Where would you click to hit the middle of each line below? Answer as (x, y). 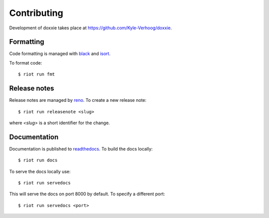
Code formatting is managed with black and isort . (60, 54)
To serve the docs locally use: (40, 171)
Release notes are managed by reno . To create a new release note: (78, 100)
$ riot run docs (38, 160)
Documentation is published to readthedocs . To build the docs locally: (81, 148)
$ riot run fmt (37, 74)
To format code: (26, 63)
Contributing (36, 13)
